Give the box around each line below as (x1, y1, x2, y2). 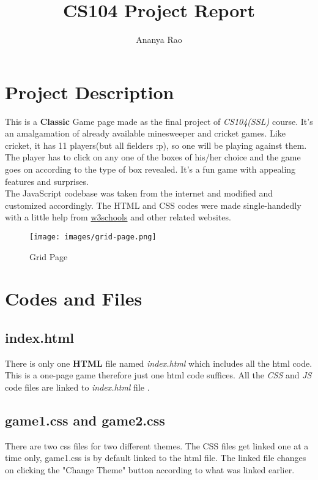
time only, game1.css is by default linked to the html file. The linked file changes (5, 451, 306, 464)
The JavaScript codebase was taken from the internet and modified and (5, 187, 273, 200)
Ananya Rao (136, 33, 182, 46)
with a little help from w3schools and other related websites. (5, 211, 231, 223)
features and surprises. (5, 174, 89, 187)
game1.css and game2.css (5, 411, 165, 429)
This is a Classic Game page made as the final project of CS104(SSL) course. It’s (5, 114, 313, 127)
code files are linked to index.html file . (5, 381, 150, 394)
